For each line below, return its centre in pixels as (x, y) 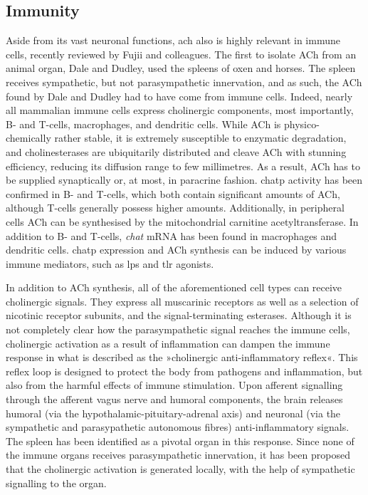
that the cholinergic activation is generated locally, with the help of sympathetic (180, 469)
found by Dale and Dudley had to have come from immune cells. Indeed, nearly (179, 96)
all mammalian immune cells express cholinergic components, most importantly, (180, 110)
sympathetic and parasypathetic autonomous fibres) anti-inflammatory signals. (178, 427)
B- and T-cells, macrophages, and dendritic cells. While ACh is (143, 124)
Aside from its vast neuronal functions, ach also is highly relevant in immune (173, 40)
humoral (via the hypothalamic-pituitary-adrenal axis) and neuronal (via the (173, 413)
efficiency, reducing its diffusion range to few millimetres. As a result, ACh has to (183, 166)
